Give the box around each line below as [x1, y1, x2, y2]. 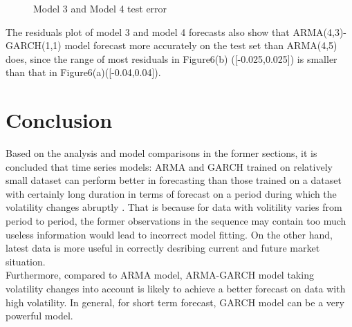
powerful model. [6, 308, 73, 323]
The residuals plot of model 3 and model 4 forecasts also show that [6, 24, 290, 39]
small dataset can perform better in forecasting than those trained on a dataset [6, 173, 342, 187]
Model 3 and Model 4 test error [33, 1, 167, 15]
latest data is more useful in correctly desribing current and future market [6, 241, 320, 255]
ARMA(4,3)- [293, 24, 347, 39]
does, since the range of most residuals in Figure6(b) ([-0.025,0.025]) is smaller [6, 51, 337, 66]
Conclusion [6, 106, 113, 134]
